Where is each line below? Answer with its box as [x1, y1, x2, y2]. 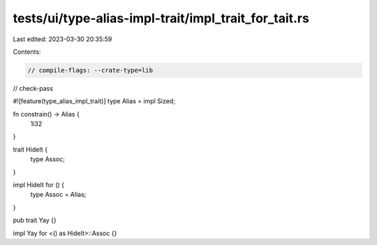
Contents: [13, 47, 41, 56]
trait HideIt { [13, 145, 48, 154]
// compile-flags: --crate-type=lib [27, 66, 154, 74]
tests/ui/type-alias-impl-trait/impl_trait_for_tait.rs [13, 10, 310, 26]
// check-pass [13, 84, 54, 92]
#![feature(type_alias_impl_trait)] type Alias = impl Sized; [13, 97, 176, 105]
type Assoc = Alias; [30, 191, 87, 199]
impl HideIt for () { [13, 181, 65, 189]
